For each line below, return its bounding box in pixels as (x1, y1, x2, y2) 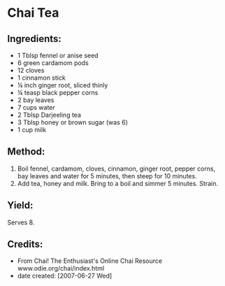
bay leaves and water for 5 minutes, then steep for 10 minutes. (17, 171, 197, 180)
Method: (7, 145, 45, 158)
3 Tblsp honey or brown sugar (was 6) (17, 118, 128, 127)
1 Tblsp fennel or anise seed (17, 51, 99, 59)
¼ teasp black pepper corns (17, 89, 99, 96)
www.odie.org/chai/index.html (17, 264, 105, 273)
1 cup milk (17, 126, 47, 134)
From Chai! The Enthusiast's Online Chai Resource (17, 257, 163, 265)
